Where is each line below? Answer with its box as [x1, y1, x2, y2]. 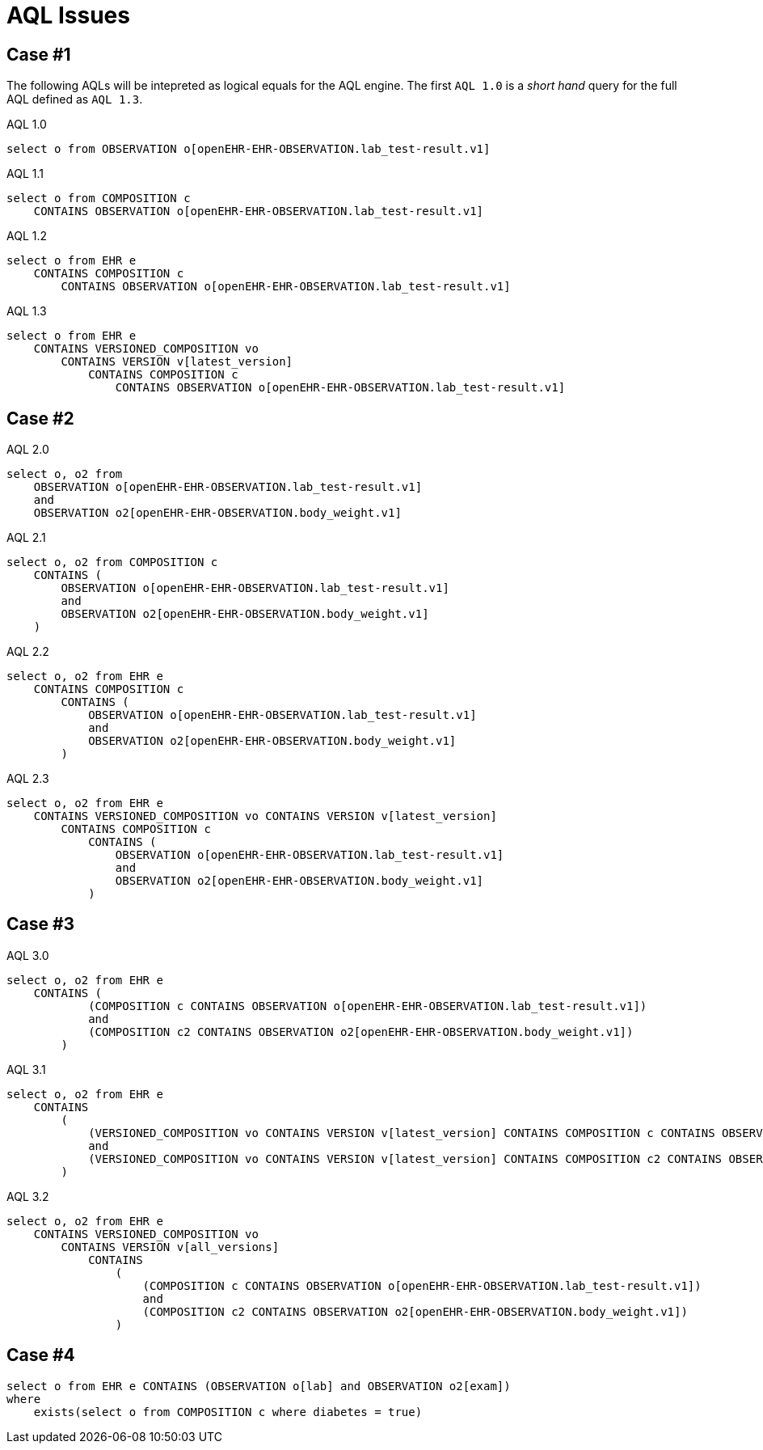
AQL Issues [6, 2, 130, 29]
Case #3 [6, 914, 75, 935]
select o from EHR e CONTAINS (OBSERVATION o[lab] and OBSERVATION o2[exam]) [6, 1379, 511, 1393]
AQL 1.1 [6, 167, 44, 181]
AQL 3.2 [6, 1189, 49, 1203]
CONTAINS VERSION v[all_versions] [61, 1240, 280, 1253]
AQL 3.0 [6, 948, 49, 962]
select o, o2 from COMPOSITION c [6, 556, 218, 569]
